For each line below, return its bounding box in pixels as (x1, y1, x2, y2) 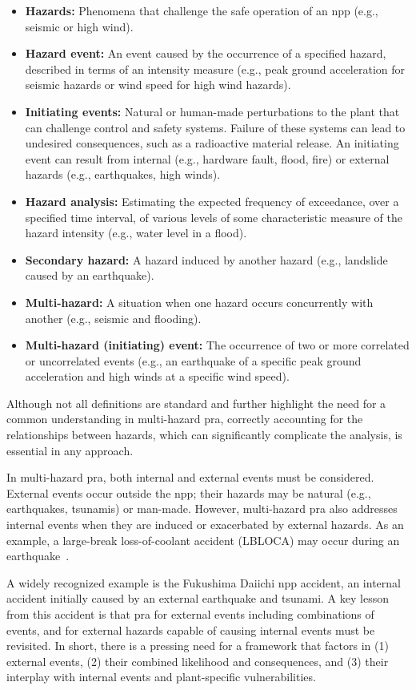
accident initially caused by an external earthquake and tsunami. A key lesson (6, 590, 389, 607)
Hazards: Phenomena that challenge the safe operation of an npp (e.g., (25, 2, 378, 18)
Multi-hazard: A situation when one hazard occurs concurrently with (25, 293, 374, 310)
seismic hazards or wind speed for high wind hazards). (25, 76, 291, 93)
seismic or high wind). (25, 18, 134, 34)
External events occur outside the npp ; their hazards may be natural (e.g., (6, 484, 371, 501)
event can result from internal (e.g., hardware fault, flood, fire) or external (25, 150, 390, 167)
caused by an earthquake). (25, 267, 154, 284)
